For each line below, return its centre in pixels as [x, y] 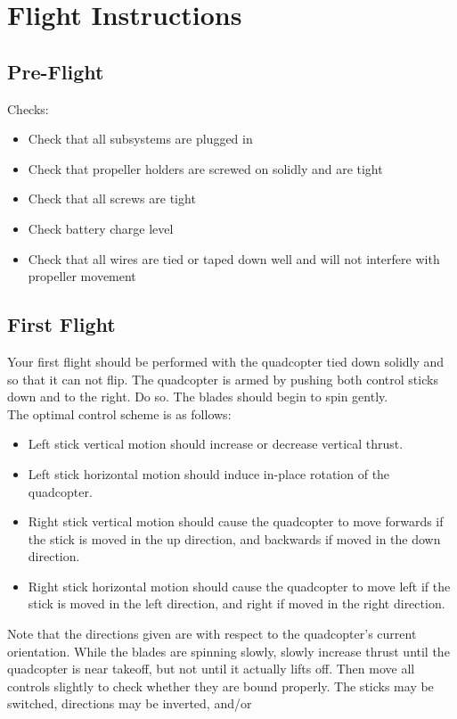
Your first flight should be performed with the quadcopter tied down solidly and [226, 361]
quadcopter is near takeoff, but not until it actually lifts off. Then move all [211, 669]
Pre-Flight [56, 71]
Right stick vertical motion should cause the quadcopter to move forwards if [236, 521]
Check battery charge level [101, 228]
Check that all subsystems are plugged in [140, 139]
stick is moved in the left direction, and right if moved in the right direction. [237, 603]
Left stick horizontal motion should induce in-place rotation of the [209, 473]
